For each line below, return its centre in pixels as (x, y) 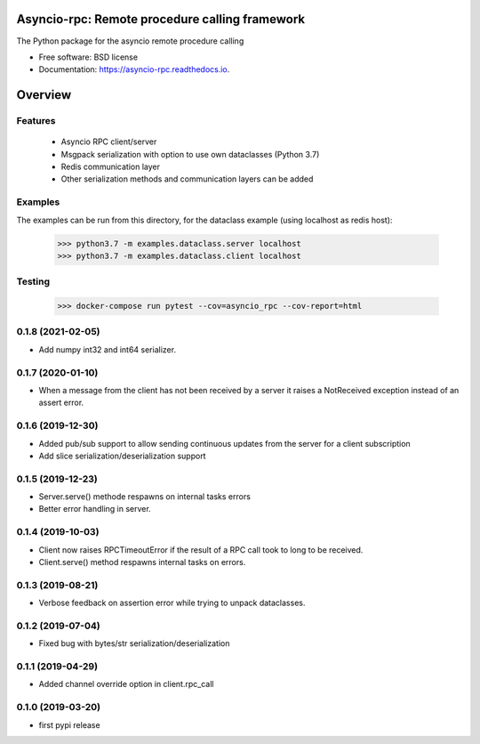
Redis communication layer (110, 167)
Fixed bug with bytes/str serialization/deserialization (134, 643)
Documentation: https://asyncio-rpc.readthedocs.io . (134, 69)
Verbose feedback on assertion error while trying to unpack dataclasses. (172, 603)
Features (36, 121)
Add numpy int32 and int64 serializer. (108, 349)
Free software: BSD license (88, 57)
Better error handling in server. (95, 509)
